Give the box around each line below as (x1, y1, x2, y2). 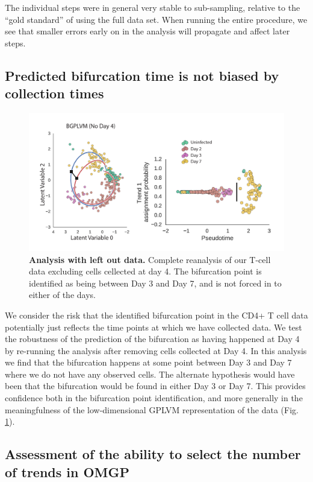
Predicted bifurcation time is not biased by (5, 66, 279, 84)
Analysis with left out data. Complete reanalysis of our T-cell (29, 253, 271, 265)
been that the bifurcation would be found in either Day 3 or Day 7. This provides (5, 379, 306, 392)
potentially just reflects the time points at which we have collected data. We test (5, 320, 302, 333)
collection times (5, 84, 104, 103)
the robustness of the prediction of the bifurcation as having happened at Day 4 (5, 332, 300, 345)
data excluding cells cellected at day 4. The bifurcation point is (29, 265, 262, 277)
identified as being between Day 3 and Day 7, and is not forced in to (29, 276, 282, 289)
